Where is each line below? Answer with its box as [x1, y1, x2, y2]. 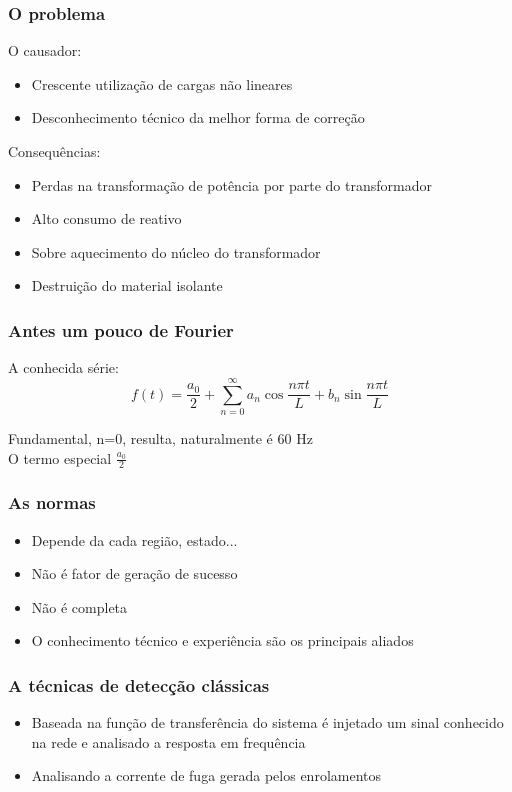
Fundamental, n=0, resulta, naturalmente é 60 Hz [8, 427, 313, 448]
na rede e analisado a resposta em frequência [31, 731, 306, 752]
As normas [8, 490, 96, 515]
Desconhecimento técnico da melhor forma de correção [31, 107, 365, 128]
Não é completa [31, 596, 128, 617]
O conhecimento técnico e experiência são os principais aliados [31, 630, 414, 651]
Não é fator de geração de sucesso [31, 563, 238, 584]
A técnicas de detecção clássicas [8, 672, 270, 697]
